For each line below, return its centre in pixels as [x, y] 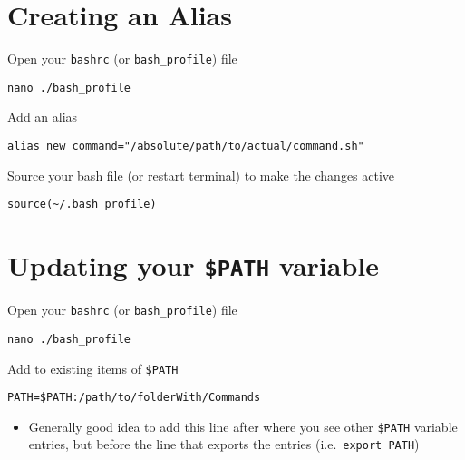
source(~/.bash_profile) [82, 205]
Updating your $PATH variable [194, 265]
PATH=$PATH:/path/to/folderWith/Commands [134, 398]
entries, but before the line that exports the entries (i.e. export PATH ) [224, 444]
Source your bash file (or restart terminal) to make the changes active [201, 175]
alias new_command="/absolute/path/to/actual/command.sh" [186, 147]
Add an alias [43, 117]
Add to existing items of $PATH [93, 368]
